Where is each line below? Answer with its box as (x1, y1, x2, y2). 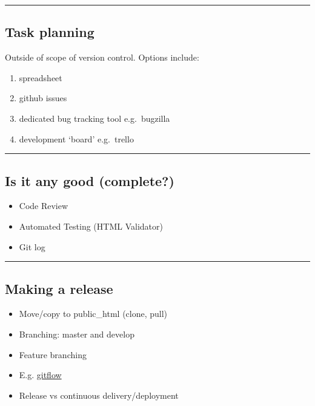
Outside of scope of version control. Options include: (5, 51, 199, 64)
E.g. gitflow (19, 368, 62, 381)
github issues (19, 92, 67, 104)
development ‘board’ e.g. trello (19, 132, 134, 145)
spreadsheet (19, 71, 62, 84)
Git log (19, 240, 45, 253)
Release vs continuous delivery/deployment (19, 388, 179, 401)
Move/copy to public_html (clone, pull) (19, 307, 168, 320)
